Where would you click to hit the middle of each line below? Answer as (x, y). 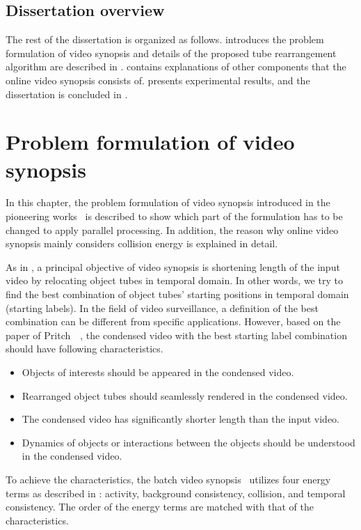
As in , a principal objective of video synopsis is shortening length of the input (173, 266)
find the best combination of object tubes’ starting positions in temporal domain (177, 294)
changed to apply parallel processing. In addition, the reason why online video (172, 229)
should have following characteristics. (85, 349)
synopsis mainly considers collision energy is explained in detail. (142, 243)
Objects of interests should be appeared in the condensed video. (158, 372)
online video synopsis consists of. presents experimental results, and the (158, 80)
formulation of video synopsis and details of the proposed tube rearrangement (171, 53)
